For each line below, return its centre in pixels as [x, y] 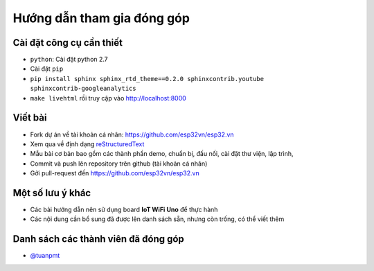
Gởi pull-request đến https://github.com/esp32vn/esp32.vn [115, 173]
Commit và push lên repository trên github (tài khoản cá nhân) [119, 164]
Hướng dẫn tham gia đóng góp [101, 18]
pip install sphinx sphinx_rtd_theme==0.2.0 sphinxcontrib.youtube [147, 79]
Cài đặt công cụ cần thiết [68, 43]
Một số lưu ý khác [52, 193]
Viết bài [30, 118]
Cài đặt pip [47, 69]
